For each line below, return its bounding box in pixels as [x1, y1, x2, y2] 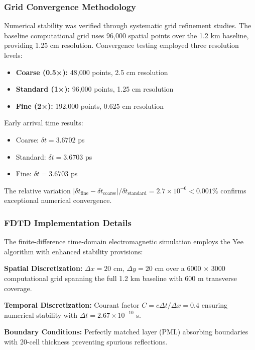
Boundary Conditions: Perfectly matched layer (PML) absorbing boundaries [4, 326, 248, 337]
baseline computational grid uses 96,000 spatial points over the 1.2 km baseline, [4, 30, 249, 40]
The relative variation [4, 185, 71, 195]
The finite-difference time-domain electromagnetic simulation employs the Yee [4, 236, 243, 247]
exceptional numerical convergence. [4, 195, 112, 205]
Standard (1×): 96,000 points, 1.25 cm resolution [16, 84, 174, 94]
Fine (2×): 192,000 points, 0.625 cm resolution [16, 100, 164, 111]
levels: [4, 50, 23, 60]
